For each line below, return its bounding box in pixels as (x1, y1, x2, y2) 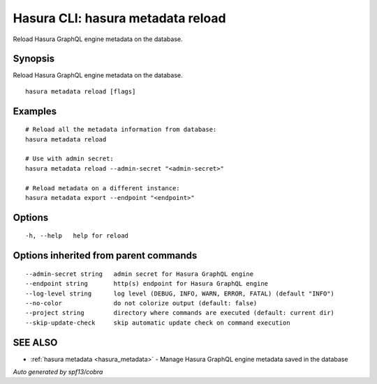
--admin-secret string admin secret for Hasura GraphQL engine (25, 270, 254, 278)
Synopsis (13, 53, 55, 65)
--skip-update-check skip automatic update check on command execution (25, 318, 290, 327)
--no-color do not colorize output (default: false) (25, 299, 258, 307)
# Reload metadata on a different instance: (25, 184, 181, 192)
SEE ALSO (13, 337, 58, 348)
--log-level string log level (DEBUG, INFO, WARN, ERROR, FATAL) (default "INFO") (25, 289, 335, 298)
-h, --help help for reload (25, 232, 129, 240)
